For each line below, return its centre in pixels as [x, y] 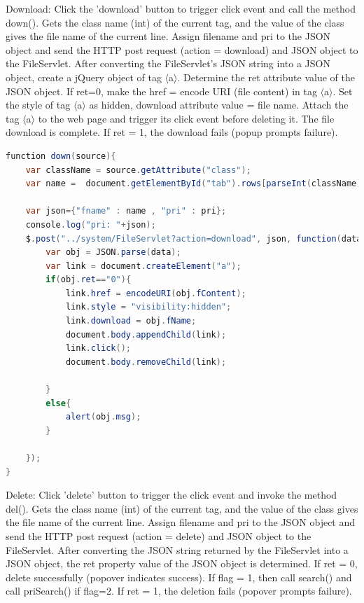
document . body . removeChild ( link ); [146, 362]
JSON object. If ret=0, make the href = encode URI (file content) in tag [161, 91]
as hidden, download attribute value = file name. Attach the [219, 105]
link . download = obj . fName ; [131, 321]
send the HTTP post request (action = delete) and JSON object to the [159, 535]
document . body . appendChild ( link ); [146, 334]
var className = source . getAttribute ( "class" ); [138, 170]
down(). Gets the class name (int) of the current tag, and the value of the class [175, 22]
